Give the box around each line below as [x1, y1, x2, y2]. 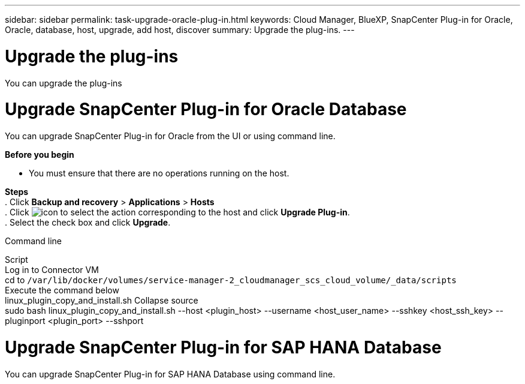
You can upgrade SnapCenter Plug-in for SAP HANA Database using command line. [5, 368, 336, 379]
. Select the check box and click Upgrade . [5, 217, 171, 227]
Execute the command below [5, 285, 119, 295]
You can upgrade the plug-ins [5, 77, 122, 88]
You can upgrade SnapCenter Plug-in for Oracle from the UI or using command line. [5, 131, 336, 141]
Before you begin [5, 149, 74, 160]
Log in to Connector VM [5, 265, 99, 275]
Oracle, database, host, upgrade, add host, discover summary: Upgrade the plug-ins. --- [5, 25, 355, 35]
